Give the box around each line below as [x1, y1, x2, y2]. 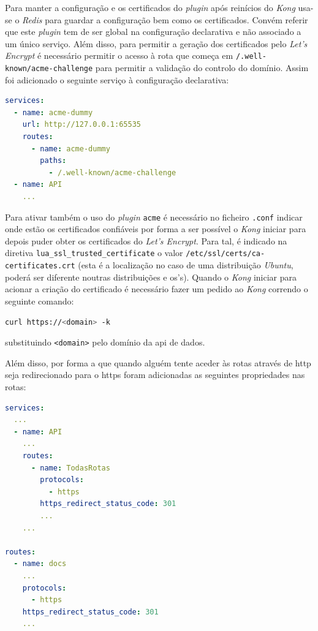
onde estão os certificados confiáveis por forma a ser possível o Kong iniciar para [5, 222, 306, 235]
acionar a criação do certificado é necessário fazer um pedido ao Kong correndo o [5, 282, 308, 295]
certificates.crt [5, 262, 75, 271]
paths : [40, 156, 67, 165]
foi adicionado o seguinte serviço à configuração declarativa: [5, 73, 229, 86]
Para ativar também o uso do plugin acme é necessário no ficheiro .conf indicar [5, 210, 303, 223]
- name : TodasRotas [31, 463, 110, 472]
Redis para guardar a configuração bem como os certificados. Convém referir [22, 13, 308, 26]
